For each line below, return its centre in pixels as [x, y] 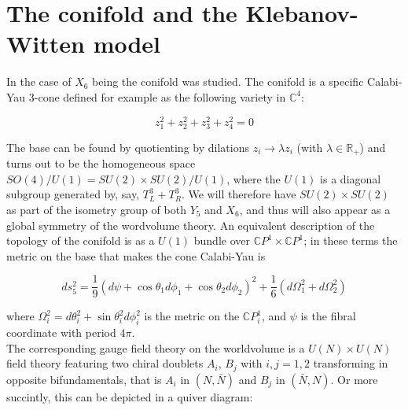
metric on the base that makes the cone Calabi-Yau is [136, 255]
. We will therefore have [239, 194]
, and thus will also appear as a [315, 209]
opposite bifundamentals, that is [84, 379]
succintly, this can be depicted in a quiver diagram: [130, 396]
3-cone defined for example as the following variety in [157, 96]
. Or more [354, 379]
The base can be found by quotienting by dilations [128, 147]
